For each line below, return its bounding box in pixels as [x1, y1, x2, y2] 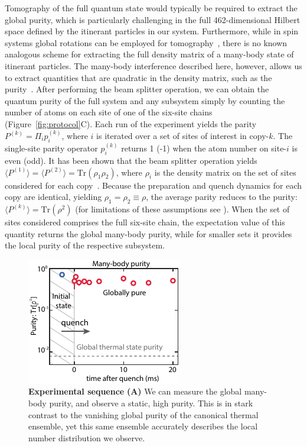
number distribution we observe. [28, 431, 145, 444]
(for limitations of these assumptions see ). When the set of [75, 202, 290, 215]
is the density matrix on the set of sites [154, 166, 296, 178]
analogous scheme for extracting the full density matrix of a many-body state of [5, 48, 294, 60]
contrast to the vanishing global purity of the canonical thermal [28, 408, 259, 421]
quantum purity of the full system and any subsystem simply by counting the [5, 94, 285, 106]
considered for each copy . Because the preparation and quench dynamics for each [5, 179, 302, 191]
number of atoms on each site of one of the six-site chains [5, 106, 213, 118]
